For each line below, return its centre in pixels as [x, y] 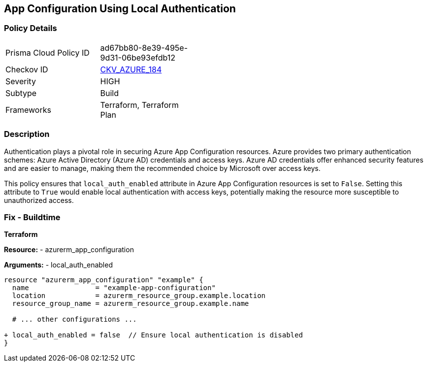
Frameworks [28, 110]
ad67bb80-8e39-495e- [144, 48]
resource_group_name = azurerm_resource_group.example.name [131, 304]
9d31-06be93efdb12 [138, 57]
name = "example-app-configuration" [114, 288]
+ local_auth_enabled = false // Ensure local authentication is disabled [153, 335]
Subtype [21, 93]
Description [27, 134]
